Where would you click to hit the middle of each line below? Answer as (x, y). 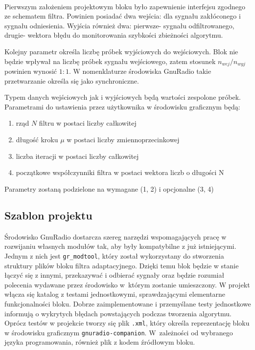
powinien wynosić (31, 71)
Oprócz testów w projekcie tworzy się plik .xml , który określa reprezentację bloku (127, 323)
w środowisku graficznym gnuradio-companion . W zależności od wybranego (119, 332)
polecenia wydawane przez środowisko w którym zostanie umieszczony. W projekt (127, 284)
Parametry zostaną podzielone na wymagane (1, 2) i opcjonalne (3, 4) (109, 188)
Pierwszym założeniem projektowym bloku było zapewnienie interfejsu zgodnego (125, 6)
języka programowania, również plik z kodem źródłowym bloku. (100, 342)
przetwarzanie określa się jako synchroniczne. (72, 80)
